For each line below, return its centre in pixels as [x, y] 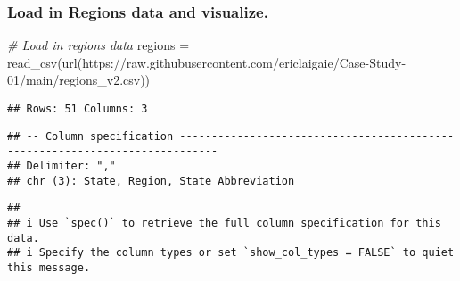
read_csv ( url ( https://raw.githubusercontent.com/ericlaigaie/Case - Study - [207, 62]
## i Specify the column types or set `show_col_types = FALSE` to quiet [231, 253]
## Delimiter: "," [62, 165]
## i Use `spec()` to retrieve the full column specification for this [224, 223]
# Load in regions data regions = [99, 45]
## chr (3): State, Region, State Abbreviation [151, 181]
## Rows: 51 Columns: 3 [78, 109]
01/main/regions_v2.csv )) [79, 80]
